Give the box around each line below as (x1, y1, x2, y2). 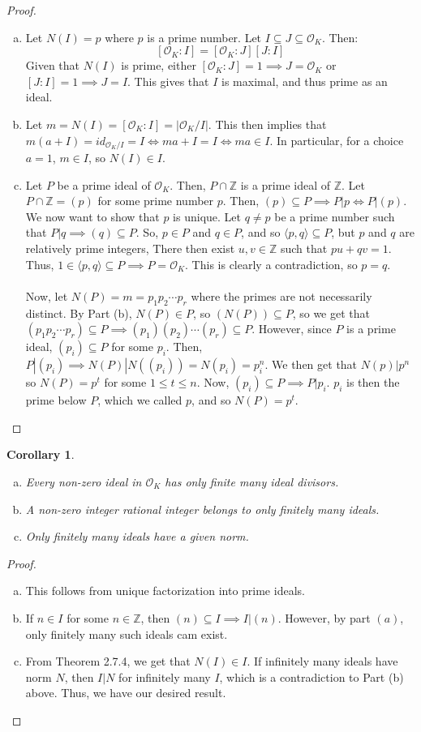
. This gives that (127, 72, 209, 89)
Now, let (25, 287, 68, 304)
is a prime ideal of (240, 176, 330, 193)
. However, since (251, 320, 332, 337)
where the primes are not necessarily (191, 287, 372, 304)
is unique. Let (173, 208, 242, 225)
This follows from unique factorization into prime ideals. (25, 582, 305, 599)
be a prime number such (274, 208, 395, 225)
